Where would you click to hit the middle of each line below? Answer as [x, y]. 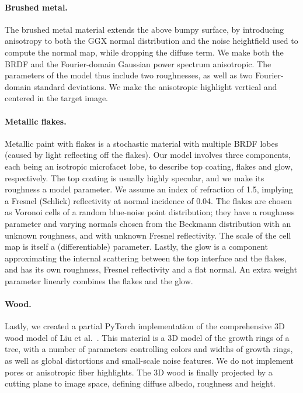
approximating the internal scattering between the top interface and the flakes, [146, 258]
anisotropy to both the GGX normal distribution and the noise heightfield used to [151, 41]
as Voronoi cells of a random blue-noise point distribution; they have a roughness [150, 212]
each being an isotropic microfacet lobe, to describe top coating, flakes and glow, [149, 166]
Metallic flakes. [36, 121]
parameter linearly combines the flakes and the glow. [99, 280]
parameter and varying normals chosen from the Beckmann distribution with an [148, 223]
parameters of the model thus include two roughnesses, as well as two [129, 75]
